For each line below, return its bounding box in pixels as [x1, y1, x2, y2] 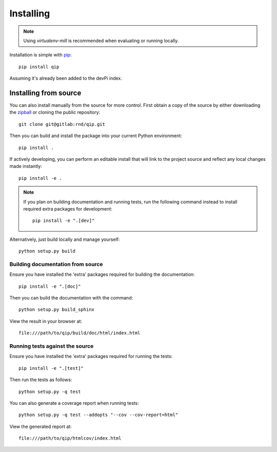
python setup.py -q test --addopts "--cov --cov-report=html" [18, 412, 179, 418]
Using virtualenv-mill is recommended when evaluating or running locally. [23, 37, 179, 44]
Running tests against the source [9, 342, 94, 349]
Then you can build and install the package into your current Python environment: [9, 133, 182, 139]
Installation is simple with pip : [9, 52, 72, 58]
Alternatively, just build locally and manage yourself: [9, 236, 120, 242]
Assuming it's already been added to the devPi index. [9, 75, 123, 82]
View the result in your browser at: [9, 318, 82, 324]
